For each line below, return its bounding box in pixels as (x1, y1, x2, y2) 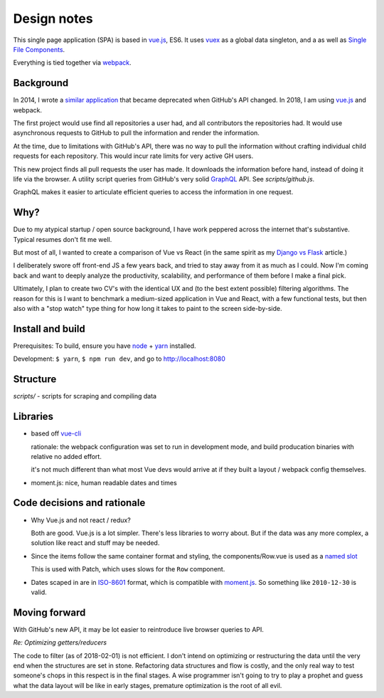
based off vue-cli (31, 429, 82, 438)
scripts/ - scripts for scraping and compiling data (13, 392, 156, 401)
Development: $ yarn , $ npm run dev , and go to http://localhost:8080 (13, 354, 225, 363)
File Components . (13, 45, 65, 53)
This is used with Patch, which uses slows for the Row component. (31, 565, 225, 573)
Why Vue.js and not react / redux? (31, 516, 131, 524)
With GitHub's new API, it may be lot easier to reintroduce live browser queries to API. (13, 625, 265, 633)
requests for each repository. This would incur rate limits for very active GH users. (13, 152, 254, 160)
